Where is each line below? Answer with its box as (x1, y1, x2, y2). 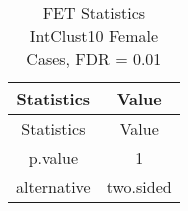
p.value (28, 146, 79, 169)
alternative (16, 175, 91, 198)
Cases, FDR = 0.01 (26, 47, 162, 70)
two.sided (106, 175, 172, 198)
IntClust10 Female (29, 24, 159, 47)
